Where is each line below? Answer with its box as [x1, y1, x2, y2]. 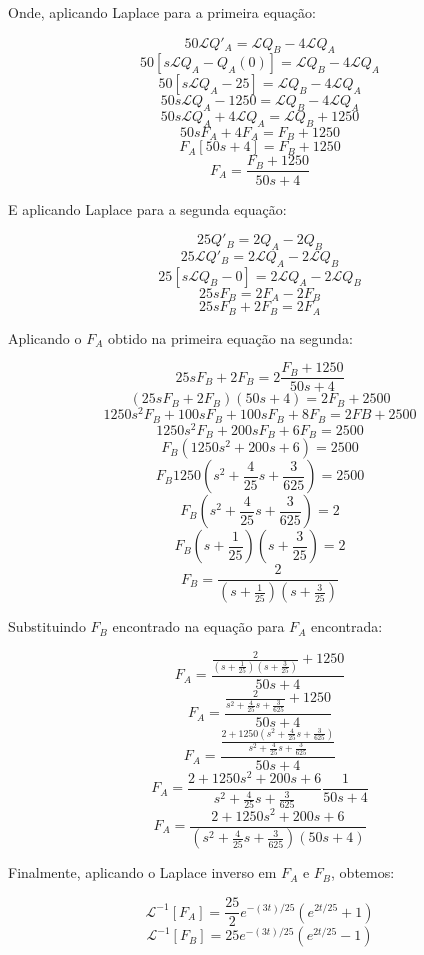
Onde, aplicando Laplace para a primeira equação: [8, 2, 316, 22]
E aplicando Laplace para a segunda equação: [8, 198, 287, 219]
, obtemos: [331, 862, 395, 883]
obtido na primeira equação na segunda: [108, 327, 353, 348]
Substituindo [8, 616, 86, 637]
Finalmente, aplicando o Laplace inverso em [8, 862, 277, 883]
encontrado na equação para [112, 616, 285, 637]
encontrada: [310, 616, 383, 637]
